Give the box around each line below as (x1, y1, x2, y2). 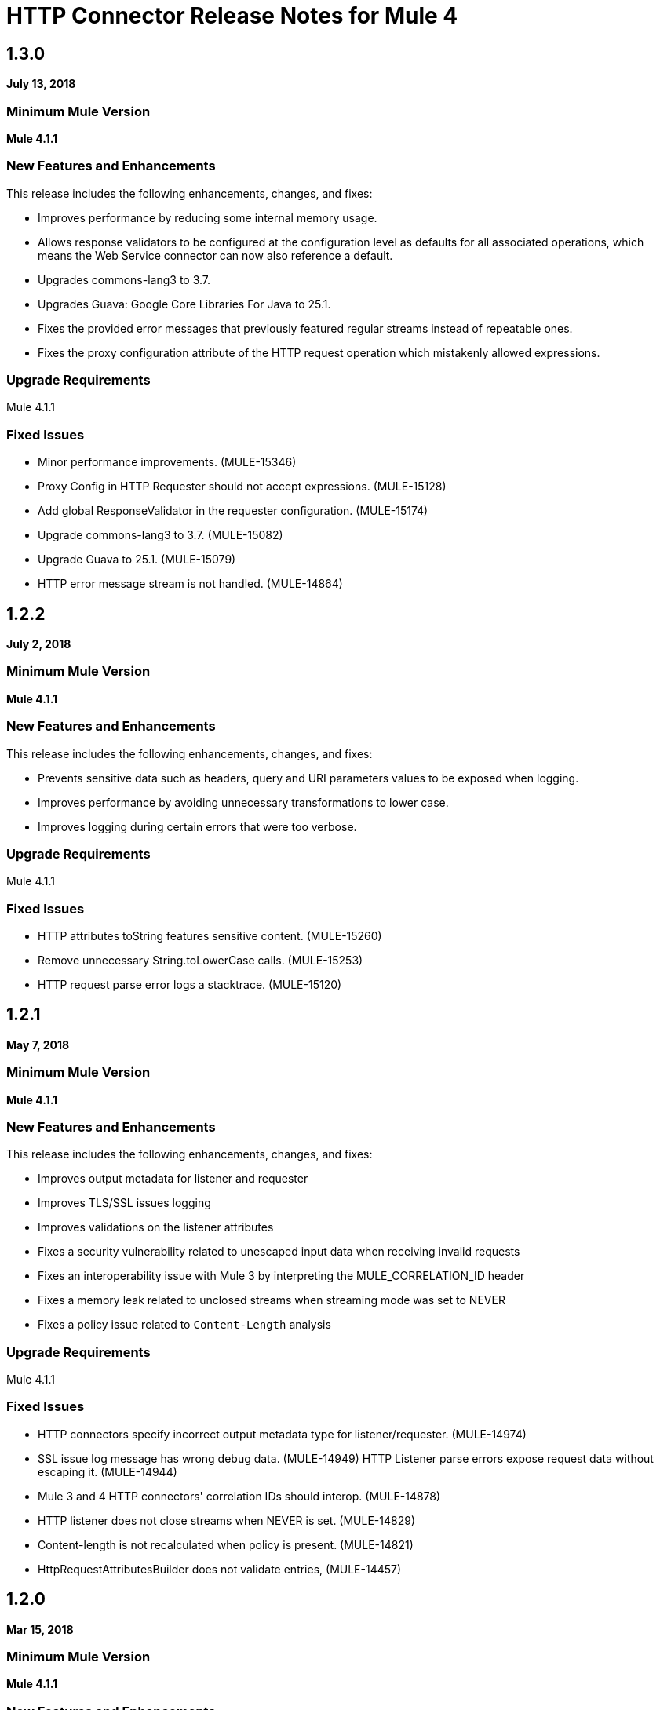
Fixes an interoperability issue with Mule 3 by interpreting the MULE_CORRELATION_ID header (38, 1269, 525, 1283)
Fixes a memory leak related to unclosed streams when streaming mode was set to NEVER (38, 1293, 505, 1307)
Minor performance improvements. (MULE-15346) (38, 455, 297, 469)
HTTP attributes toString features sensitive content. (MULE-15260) (38, 929, 382, 943)
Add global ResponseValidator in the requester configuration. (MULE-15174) (38, 504, 428, 518)
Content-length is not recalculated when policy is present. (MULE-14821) (38, 1537, 414, 1551)
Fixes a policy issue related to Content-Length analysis (38, 1318, 331, 1332)
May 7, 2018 (6, 1037, 70, 1052)
